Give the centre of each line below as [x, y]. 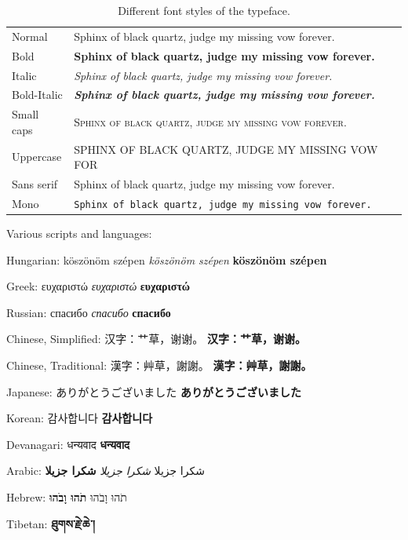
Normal [30, 36]
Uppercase [37, 157]
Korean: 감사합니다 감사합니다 [80, 418]
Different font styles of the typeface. [204, 10]
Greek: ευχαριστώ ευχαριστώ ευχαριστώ [98, 286]
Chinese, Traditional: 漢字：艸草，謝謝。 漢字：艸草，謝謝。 [159, 365]
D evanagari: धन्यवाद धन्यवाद [68, 444]
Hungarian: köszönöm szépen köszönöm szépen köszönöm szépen [167, 259]
